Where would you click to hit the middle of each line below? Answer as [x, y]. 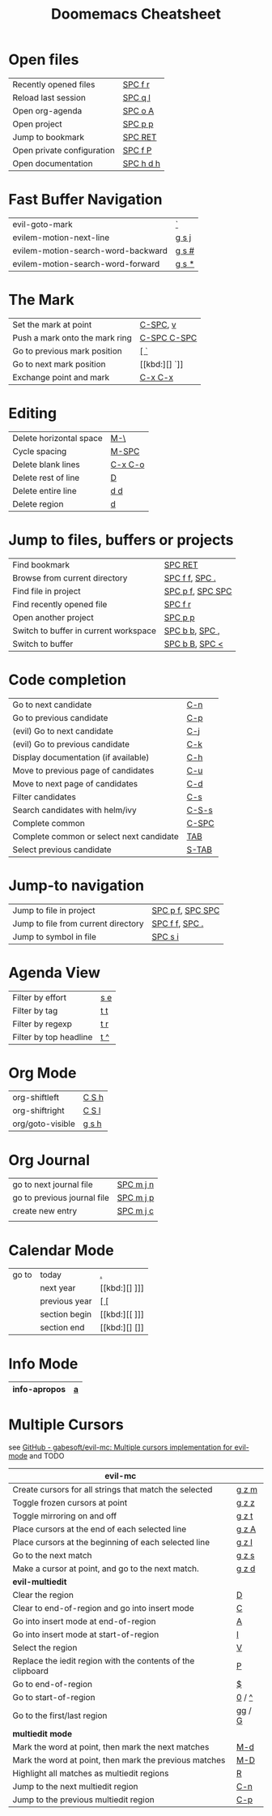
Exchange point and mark [61, 377]
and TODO [47, 1456]
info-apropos [39, 1390]
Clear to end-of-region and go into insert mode [103, 1608]
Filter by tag [35, 1010]
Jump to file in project [54, 910]
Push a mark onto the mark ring [72, 337]
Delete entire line [45, 490]
